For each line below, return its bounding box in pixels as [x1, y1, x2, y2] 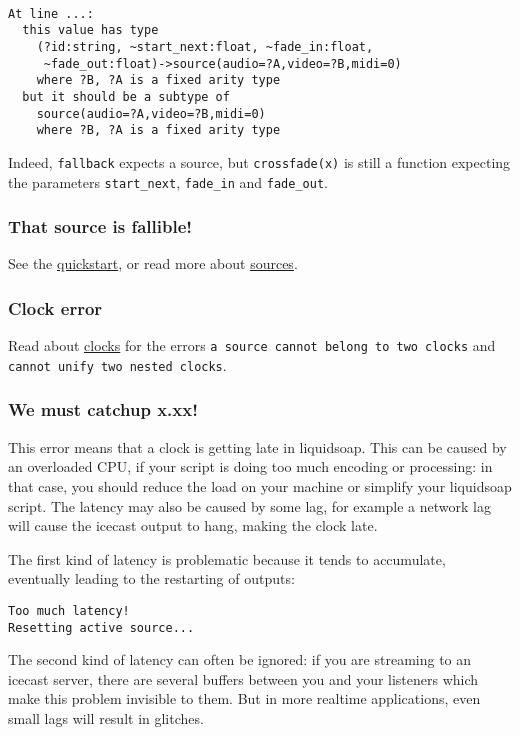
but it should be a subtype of [22, 89, 230, 104]
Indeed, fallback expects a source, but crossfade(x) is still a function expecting [8, 151, 511, 172]
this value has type [22, 23, 159, 38]
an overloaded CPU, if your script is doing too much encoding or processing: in [8, 456, 493, 477]
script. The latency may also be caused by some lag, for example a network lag [8, 495, 491, 516]
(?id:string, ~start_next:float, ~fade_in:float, [36, 39, 374, 54]
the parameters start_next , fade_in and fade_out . [8, 171, 328, 192]
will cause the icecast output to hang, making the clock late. [8, 515, 378, 536]
